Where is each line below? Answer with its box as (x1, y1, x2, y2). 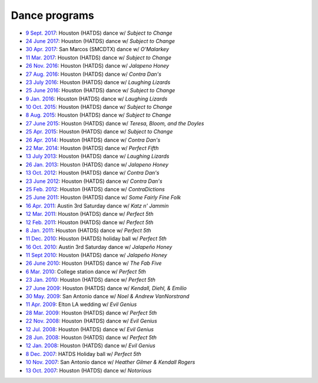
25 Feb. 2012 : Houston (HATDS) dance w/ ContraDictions (25, 185, 165, 192)
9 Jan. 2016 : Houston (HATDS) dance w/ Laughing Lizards (25, 95, 168, 102)
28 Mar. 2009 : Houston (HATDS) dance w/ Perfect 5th (25, 309, 157, 316)
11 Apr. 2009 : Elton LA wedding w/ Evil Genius (25, 301, 137, 308)
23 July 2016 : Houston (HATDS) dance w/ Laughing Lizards (25, 78, 171, 85)
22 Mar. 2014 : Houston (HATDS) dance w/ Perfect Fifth (25, 145, 159, 152)
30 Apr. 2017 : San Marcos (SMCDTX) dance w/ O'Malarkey (25, 46, 169, 53)
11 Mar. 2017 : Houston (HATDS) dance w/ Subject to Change (25, 54, 172, 61)
